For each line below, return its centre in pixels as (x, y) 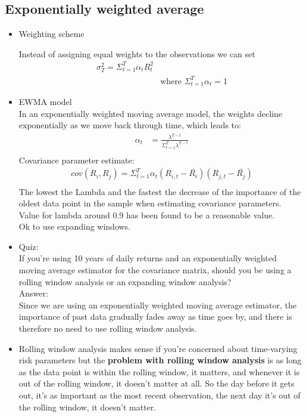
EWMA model (45, 102)
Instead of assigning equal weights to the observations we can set (137, 53)
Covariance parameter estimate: (76, 160)
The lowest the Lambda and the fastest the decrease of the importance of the (160, 191)
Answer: (33, 293)
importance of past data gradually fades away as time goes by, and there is (155, 316)
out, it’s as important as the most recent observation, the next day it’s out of (160, 395)
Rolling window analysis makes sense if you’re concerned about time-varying (158, 348)
